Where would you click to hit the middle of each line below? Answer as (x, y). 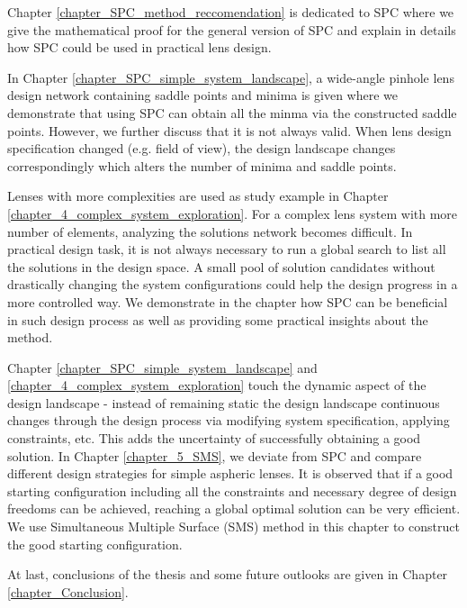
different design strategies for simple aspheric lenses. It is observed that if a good (230, 473)
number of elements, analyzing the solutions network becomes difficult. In (210, 231)
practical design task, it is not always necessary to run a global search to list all (227, 249)
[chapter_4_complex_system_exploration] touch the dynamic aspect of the (217, 385)
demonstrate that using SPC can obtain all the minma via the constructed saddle (232, 112)
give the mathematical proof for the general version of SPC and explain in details (232, 29)
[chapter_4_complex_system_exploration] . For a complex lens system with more (233, 213)
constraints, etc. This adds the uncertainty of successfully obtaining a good (214, 438)
